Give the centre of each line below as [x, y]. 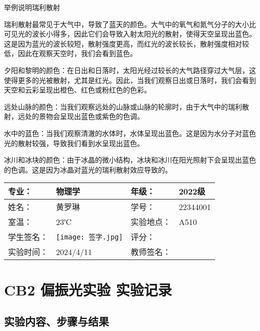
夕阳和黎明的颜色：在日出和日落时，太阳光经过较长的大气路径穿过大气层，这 [130, 70]
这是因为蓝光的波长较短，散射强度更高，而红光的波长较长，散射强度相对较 [126, 43]
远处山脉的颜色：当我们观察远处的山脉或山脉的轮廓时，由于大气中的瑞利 [123, 106]
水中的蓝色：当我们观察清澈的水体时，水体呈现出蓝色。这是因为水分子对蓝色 [130, 133]
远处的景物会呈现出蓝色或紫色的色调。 [81, 116]
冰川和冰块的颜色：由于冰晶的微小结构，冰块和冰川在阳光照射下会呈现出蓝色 [130, 160]
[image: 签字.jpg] [89, 237]
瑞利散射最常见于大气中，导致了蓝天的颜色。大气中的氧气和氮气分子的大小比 [130, 24]
